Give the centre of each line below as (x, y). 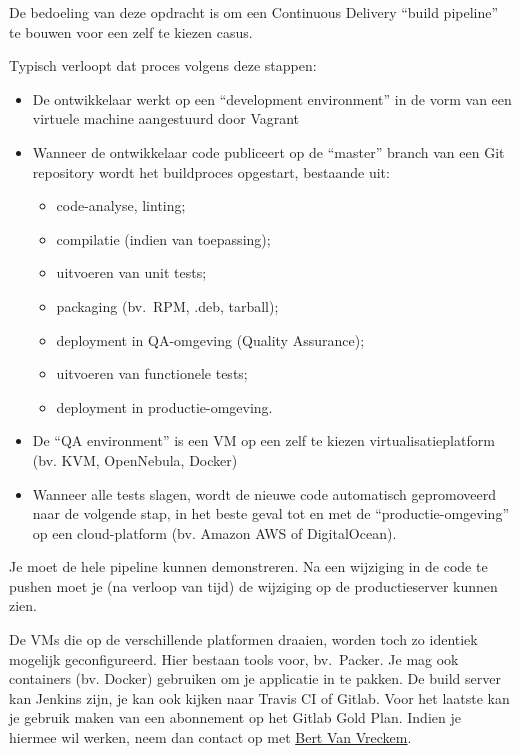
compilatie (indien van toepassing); (163, 238)
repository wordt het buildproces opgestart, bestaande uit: (211, 171)
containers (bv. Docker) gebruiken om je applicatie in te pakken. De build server (255, 678)
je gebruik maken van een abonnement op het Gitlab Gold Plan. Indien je (235, 717)
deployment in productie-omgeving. (164, 406)
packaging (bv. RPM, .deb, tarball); (167, 305)
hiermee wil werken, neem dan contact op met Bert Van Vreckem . (210, 737)
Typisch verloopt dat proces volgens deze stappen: (163, 65)
